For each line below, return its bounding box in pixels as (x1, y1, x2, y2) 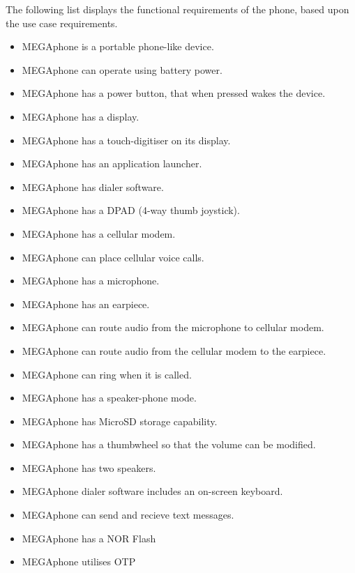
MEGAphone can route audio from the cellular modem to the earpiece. (22, 343, 326, 358)
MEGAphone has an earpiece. (22, 296, 150, 311)
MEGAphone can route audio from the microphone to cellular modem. (22, 320, 324, 335)
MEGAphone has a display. (22, 109, 139, 123)
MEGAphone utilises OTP (22, 554, 136, 569)
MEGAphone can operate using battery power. (22, 62, 222, 77)
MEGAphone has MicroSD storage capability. (22, 413, 218, 428)
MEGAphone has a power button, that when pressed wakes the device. (22, 86, 326, 100)
